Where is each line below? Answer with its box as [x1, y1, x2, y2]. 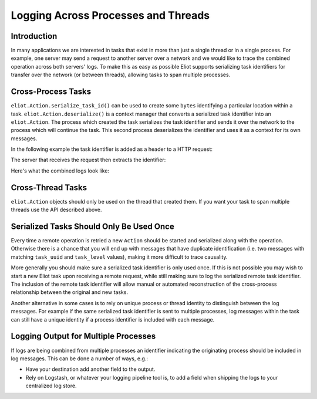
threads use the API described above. [11, 206, 102, 214]
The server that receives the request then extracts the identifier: [11, 156, 166, 164]
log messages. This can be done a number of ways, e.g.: [11, 355, 148, 362]
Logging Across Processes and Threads [11, 9, 210, 22]
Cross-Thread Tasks [11, 182, 87, 192]
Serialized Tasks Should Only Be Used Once [11, 221, 174, 231]
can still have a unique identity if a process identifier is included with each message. [11, 316, 215, 323]
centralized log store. [25, 382, 77, 390]
